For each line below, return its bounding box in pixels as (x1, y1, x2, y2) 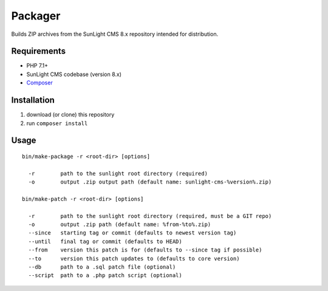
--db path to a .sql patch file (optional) (28, 264, 176, 270)
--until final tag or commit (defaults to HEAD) (28, 238, 182, 245)
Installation (11, 95, 55, 106)
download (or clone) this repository (26, 111, 115, 118)
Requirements (11, 46, 66, 56)
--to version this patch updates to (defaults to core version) (28, 255, 240, 262)
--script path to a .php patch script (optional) (28, 272, 182, 279)
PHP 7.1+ (26, 62, 49, 69)
